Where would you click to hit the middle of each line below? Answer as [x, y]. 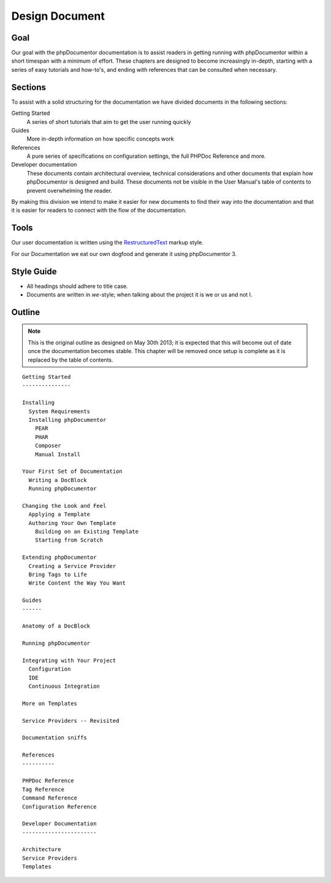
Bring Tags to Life [58, 574]
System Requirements [59, 411]
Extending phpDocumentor [59, 558]
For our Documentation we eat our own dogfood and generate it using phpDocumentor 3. [124, 254]
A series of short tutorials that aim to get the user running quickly [109, 122]
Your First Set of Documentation [72, 472]
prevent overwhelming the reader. [70, 190]
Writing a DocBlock [58, 480]
